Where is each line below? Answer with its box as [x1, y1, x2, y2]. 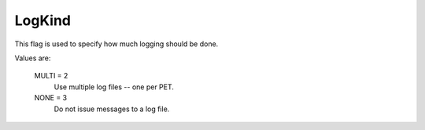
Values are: [14, 53, 51, 63]
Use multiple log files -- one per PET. [54, 82, 175, 92]
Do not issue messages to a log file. [54, 104, 170, 114]
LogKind [14, 12, 71, 29]
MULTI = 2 [34, 71, 68, 81]
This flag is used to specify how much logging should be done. [14, 39, 219, 49]
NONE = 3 [34, 93, 68, 103]
